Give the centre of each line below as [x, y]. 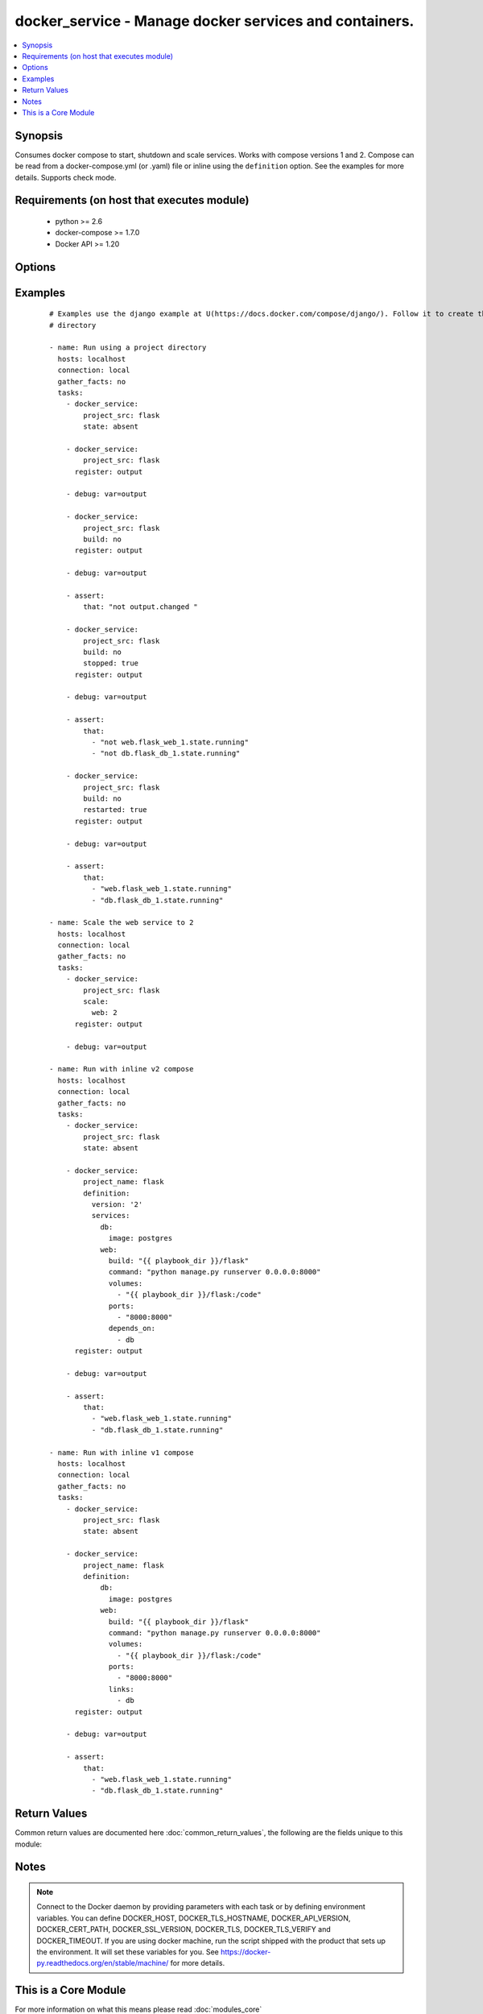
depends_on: [132, 1328]
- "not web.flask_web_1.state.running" [170, 742]
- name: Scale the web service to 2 [122, 923]
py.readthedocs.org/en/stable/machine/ [103, 1963]
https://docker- [246, 1952]
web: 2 [104, 1013]
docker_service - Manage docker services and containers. [215, 21]
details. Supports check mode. [66, 177]
